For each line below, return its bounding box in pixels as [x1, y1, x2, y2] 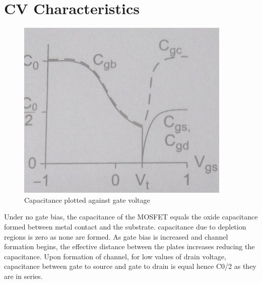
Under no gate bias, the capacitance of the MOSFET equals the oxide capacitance [4, 211, 258, 222]
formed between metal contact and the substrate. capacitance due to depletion [4, 221, 246, 232]
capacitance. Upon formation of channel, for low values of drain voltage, [4, 251, 226, 261]
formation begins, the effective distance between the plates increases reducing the [4, 241, 255, 252]
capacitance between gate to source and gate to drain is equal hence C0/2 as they [4, 261, 256, 271]
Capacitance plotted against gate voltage [24, 194, 150, 205]
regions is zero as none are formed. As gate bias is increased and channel [4, 231, 228, 242]
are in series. [4, 270, 43, 281]
